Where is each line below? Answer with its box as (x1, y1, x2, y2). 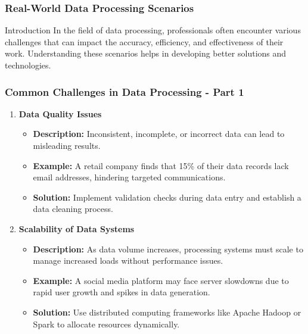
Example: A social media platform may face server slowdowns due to (33, 274, 289, 286)
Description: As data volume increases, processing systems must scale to (33, 242, 303, 255)
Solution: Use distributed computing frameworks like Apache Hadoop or (33, 305, 301, 318)
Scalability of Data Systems (18, 222, 135, 235)
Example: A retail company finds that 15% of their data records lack (33, 159, 289, 171)
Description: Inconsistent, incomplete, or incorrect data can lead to (33, 127, 285, 140)
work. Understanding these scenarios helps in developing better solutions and (5, 47, 287, 60)
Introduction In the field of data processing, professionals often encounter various (5, 24, 301, 36)
